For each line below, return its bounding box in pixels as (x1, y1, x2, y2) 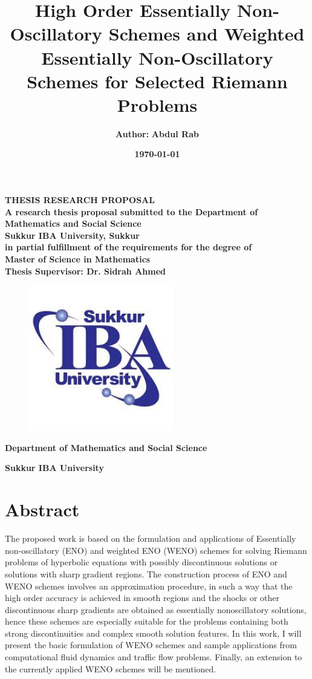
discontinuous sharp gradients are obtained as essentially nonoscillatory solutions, (5, 603, 307, 616)
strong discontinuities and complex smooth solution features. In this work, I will (5, 626, 302, 639)
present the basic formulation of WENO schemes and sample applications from (5, 638, 297, 651)
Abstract (5, 497, 80, 522)
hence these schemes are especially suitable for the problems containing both (5, 615, 288, 628)
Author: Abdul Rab (115, 127, 199, 140)
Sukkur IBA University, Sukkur (5, 229, 140, 241)
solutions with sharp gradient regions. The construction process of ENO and (5, 567, 287, 580)
